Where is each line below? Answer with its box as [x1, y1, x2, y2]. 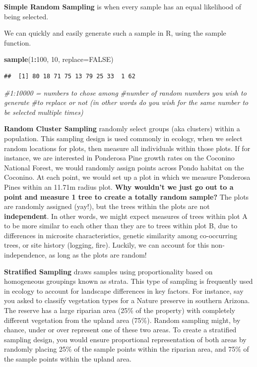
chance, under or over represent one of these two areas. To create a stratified [4, 324, 237, 335]
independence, [4, 250, 47, 260]
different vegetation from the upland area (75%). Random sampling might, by [4, 315, 241, 325]
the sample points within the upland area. [4, 354, 131, 364]
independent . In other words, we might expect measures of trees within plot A [4, 210, 248, 221]
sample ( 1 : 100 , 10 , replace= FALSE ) [4, 54, 114, 64]
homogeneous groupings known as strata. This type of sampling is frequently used [4, 276, 253, 286]
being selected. [4, 11, 49, 21]
